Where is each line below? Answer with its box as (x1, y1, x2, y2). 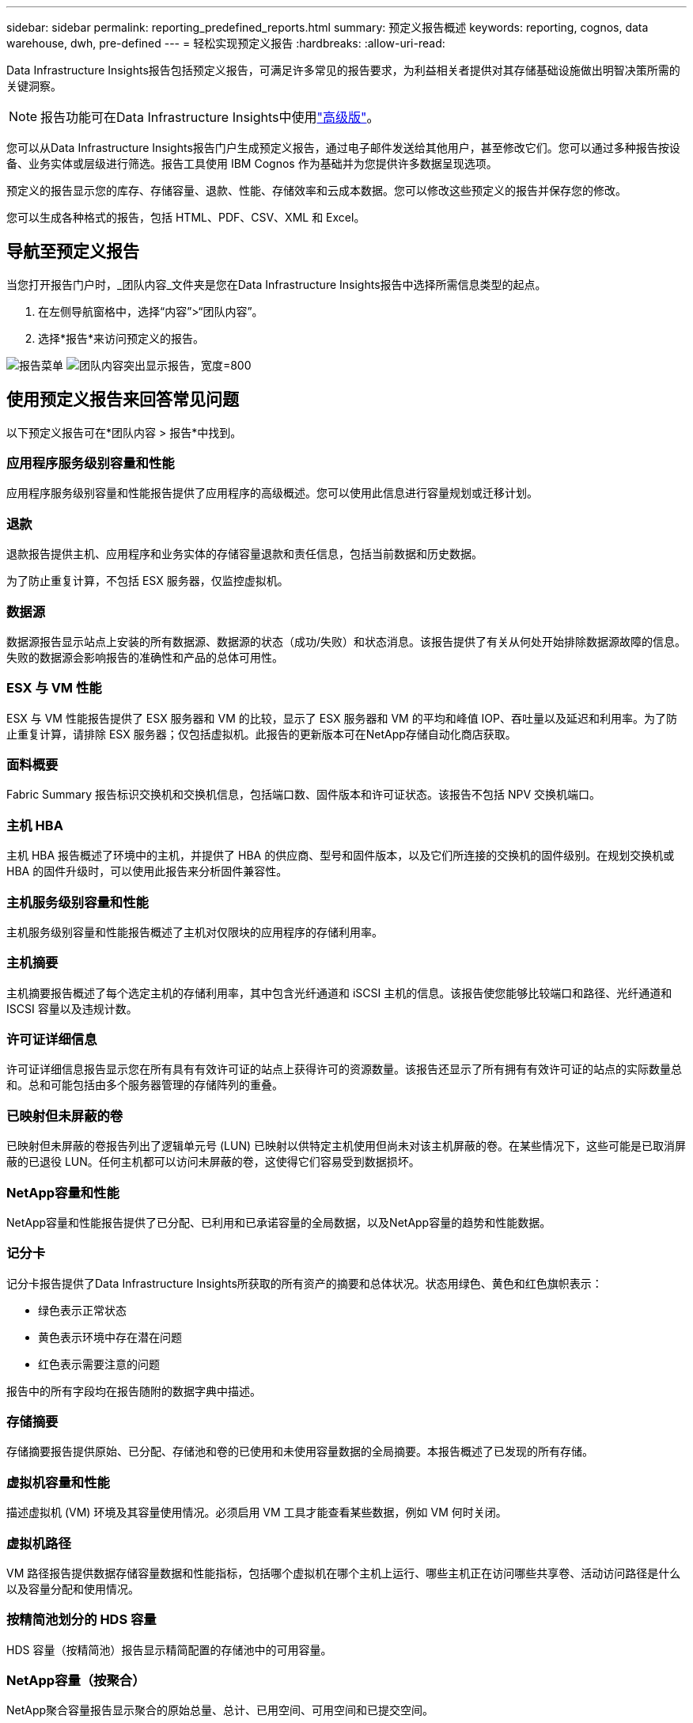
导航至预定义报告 (6, 241, 139, 262)
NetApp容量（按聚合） (6, 1672, 146, 1689)
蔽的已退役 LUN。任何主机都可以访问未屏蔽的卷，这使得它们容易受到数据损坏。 (6, 1155, 420, 1169)
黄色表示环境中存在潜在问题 (38, 1330, 182, 1344)
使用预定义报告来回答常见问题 (6, 389, 239, 410)
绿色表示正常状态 (38, 1303, 127, 1317)
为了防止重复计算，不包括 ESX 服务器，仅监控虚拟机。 (6, 574, 289, 588)
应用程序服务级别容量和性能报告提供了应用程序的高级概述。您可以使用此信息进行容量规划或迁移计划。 (6, 486, 538, 500)
